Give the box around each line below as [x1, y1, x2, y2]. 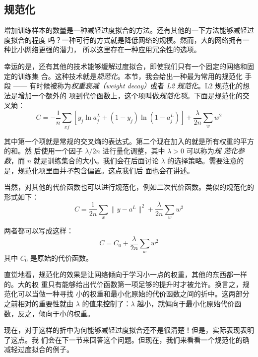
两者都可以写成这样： [4, 225, 73, 236]
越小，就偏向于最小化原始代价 [137, 298, 235, 308]
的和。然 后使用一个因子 [4, 145, 83, 156]
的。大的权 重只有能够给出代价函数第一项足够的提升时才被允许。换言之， [4, 279, 243, 289]
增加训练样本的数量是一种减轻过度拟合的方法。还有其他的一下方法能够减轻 [4, 25, 247, 35]
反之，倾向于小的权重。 [17, 308, 94, 318]
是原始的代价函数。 [30, 252, 93, 263]
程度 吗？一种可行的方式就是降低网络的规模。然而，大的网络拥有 [31, 34, 243, 45]
